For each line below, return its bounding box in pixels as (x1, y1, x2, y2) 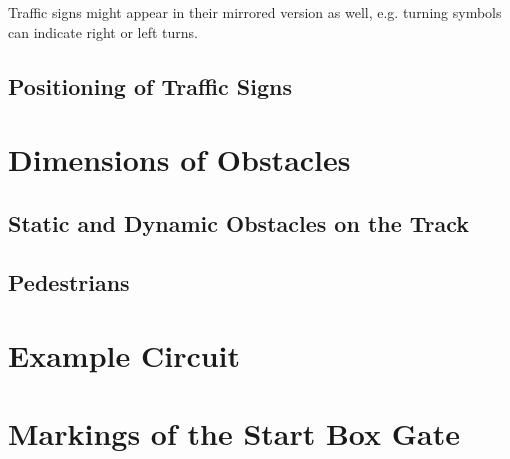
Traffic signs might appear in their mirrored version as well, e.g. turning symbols (8, 2, 502, 22)
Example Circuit (8, 335, 241, 376)
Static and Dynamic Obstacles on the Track (8, 207, 470, 238)
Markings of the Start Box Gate (8, 413, 461, 454)
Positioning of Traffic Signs (8, 70, 292, 101)
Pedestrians (8, 266, 130, 297)
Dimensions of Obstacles (8, 139, 351, 180)
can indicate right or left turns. (8, 21, 198, 42)
